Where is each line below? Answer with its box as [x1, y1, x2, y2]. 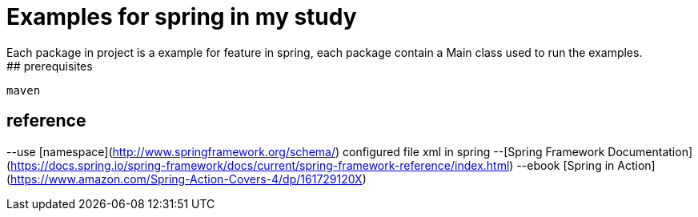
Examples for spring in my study [6, 3, 357, 30]
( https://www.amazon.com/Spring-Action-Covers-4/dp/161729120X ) [6, 171, 367, 186]
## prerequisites [6, 58, 93, 73]
